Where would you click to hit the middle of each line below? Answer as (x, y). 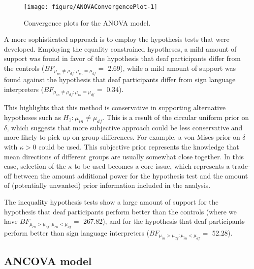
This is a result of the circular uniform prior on (178, 117)
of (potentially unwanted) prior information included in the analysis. (107, 185)
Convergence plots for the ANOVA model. (87, 22)
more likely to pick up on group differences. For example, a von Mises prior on (122, 137)
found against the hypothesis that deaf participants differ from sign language (120, 79)
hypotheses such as (32, 117)
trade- (241, 166)
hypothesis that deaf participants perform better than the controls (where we (120, 211)
